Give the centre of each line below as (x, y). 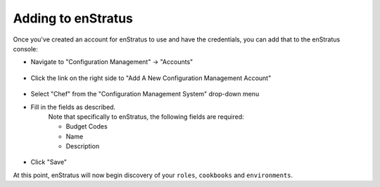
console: (26, 49)
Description (83, 146)
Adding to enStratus (73, 18)
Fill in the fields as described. (73, 107)
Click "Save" (49, 162)
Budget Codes (87, 127)
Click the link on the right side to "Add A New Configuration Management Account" (151, 78)
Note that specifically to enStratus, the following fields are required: (146, 117)
